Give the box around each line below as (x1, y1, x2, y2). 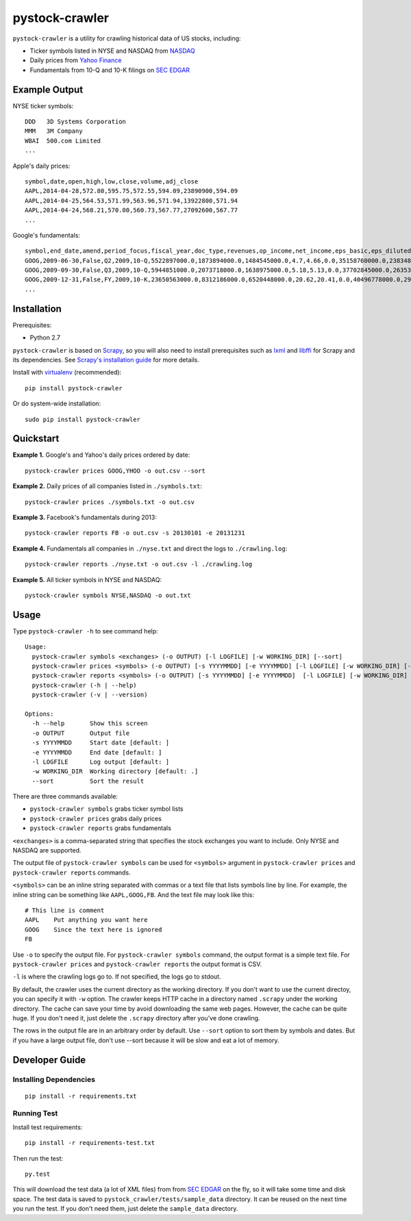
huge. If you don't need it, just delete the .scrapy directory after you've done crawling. (12, 1014, 260, 1022)
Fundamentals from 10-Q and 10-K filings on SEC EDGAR (29, 66, 190, 74)
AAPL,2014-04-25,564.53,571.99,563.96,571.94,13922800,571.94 (25, 197, 238, 205)
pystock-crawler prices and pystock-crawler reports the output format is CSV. (12, 959, 262, 968)
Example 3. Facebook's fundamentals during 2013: (12, 513, 157, 521)
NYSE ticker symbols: (12, 101, 74, 110)
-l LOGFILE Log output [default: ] (32, 757, 170, 766)
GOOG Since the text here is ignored (25, 925, 162, 933)
